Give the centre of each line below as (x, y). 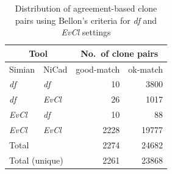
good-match (98, 69)
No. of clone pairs (120, 53)
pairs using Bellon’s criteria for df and (86, 20)
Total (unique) (36, 160)
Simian (22, 69)
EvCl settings (86, 32)
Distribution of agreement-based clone (86, 8)
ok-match (146, 69)
